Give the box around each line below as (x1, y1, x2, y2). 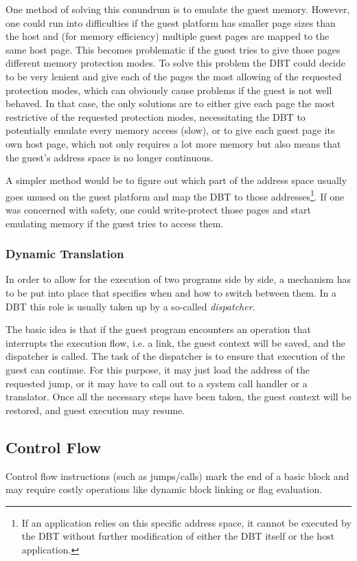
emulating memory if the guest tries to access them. (5, 216, 224, 230)
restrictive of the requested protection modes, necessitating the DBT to (5, 109, 306, 124)
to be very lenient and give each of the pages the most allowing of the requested (5, 69, 342, 83)
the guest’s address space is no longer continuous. (5, 150, 214, 164)
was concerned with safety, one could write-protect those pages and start (5, 202, 312, 216)
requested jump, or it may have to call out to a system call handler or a (5, 376, 308, 390)
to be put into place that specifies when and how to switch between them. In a (5, 285, 337, 299)
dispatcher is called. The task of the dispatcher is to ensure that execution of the (5, 349, 345, 363)
